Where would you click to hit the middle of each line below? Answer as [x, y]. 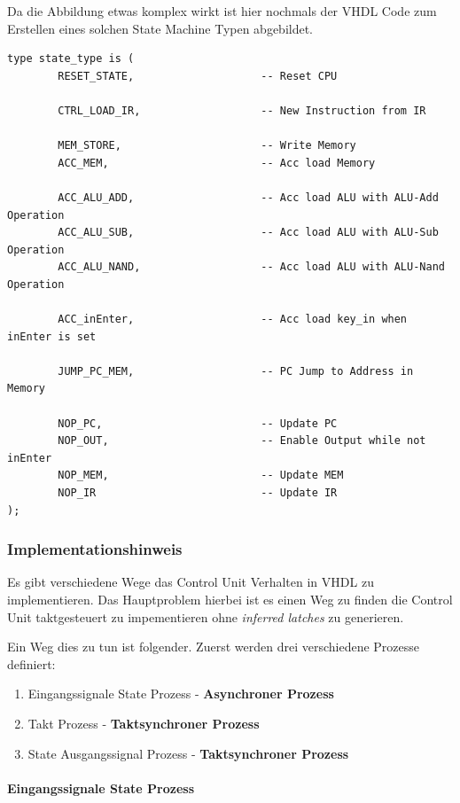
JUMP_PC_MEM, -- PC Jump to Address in [236, 371]
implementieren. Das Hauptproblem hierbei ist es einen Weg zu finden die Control [230, 600]
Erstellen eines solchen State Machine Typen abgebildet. [160, 28]
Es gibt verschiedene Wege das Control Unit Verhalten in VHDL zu [191, 582]
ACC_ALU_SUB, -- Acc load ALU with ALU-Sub [248, 233]
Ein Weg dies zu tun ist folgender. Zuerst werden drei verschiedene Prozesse [213, 647]
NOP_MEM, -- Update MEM [201, 476]
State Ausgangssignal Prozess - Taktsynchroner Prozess [188, 753]
